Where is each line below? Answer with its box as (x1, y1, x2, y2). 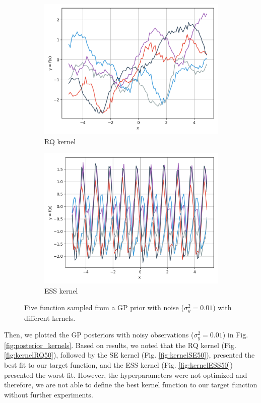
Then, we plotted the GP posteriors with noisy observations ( (4, 329, 194, 340)
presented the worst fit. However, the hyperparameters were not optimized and (4, 369, 247, 380)
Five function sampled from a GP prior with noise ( (24, 302, 184, 313)
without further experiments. (4, 389, 93, 399)
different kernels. (24, 312, 76, 323)
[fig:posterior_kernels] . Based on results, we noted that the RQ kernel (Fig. (4, 339, 236, 350)
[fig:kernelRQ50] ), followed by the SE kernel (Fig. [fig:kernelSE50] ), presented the (4, 350, 255, 360)
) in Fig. (222, 329, 248, 340)
